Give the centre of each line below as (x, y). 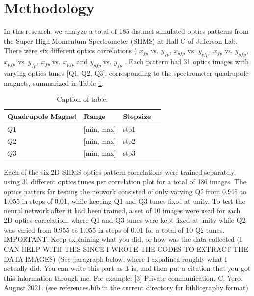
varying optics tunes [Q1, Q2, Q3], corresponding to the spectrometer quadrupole (126, 73)
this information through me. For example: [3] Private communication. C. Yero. (123, 278)
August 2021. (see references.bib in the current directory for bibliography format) (126, 287)
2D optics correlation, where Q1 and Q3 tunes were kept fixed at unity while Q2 (125, 220)
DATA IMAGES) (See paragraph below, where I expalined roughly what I (115, 258)
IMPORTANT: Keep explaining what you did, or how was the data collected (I (123, 239)
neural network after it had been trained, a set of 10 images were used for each (122, 210)
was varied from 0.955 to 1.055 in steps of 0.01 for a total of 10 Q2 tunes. (114, 229)
